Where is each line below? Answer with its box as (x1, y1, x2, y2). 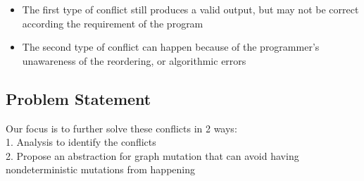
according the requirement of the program (22, 15, 203, 30)
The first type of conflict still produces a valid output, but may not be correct (22, 2, 359, 16)
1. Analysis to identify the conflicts (6, 135, 156, 149)
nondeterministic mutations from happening (6, 162, 195, 177)
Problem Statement (6, 87, 151, 109)
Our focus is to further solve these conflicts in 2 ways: (6, 120, 237, 135)
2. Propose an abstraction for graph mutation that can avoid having (6, 148, 299, 163)
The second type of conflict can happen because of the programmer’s (22, 39, 320, 54)
